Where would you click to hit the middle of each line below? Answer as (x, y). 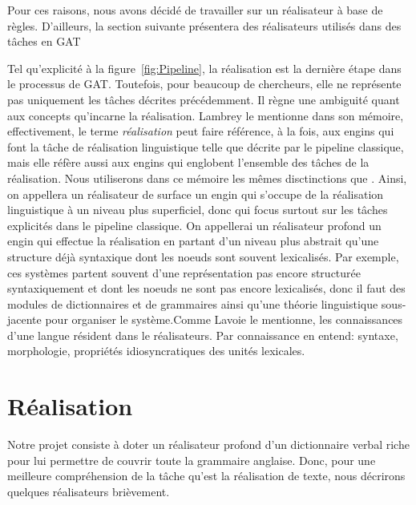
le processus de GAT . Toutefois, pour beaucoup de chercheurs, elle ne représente (204, 84)
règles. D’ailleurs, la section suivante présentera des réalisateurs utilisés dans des (204, 25)
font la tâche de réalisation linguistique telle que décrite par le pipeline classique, (206, 146)
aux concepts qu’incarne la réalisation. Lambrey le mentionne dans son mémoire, (206, 115)
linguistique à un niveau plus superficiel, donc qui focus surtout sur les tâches (198, 210)
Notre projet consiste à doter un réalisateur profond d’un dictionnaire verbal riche (208, 444)
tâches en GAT (44, 41)
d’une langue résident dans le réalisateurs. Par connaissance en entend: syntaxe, (203, 335)
